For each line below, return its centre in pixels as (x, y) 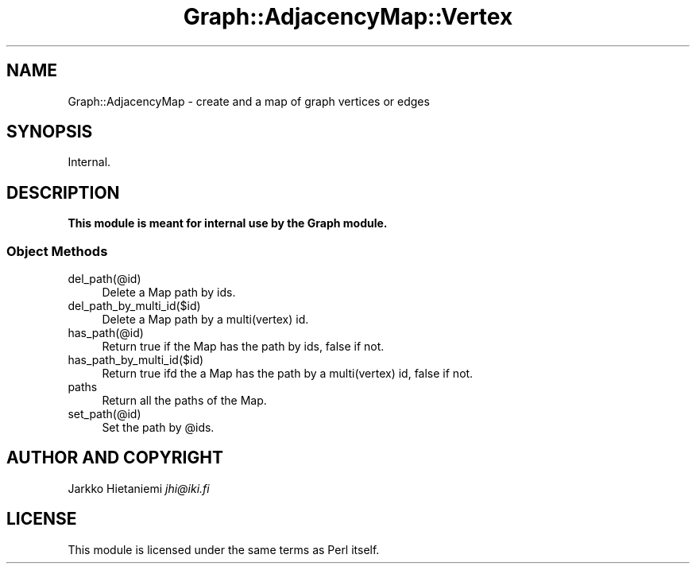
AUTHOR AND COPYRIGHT (115, 458)
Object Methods (57, 251)
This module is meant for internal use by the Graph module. (228, 223)
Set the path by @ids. (158, 428)
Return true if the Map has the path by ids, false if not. (243, 347)
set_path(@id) (104, 414)
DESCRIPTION (63, 192)
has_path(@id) (106, 333)
